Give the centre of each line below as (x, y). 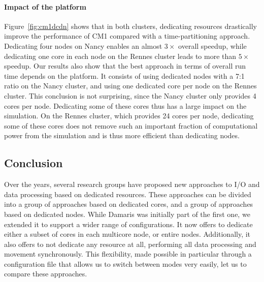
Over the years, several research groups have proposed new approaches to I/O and (132, 184)
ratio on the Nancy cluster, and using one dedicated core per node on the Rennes (130, 86)
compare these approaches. (46, 274)
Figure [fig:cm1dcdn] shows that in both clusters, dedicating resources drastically (130, 26)
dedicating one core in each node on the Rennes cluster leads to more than (120, 56)
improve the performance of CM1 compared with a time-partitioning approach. (127, 36)
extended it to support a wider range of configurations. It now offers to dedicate (128, 224)
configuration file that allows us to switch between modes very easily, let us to (125, 263)
